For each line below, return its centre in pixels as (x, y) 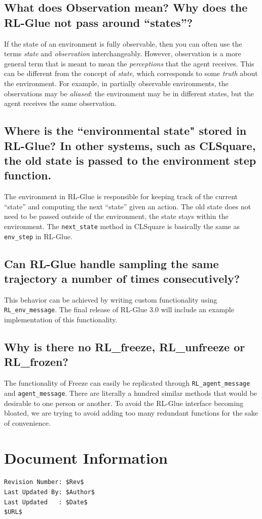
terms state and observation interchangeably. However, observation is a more (123, 53)
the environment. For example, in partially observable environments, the (116, 83)
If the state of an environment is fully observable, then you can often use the (123, 43)
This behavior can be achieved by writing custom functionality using (111, 299)
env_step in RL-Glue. (38, 236)
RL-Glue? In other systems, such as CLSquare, (130, 145)
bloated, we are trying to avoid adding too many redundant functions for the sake (131, 413)
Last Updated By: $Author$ (49, 492)
